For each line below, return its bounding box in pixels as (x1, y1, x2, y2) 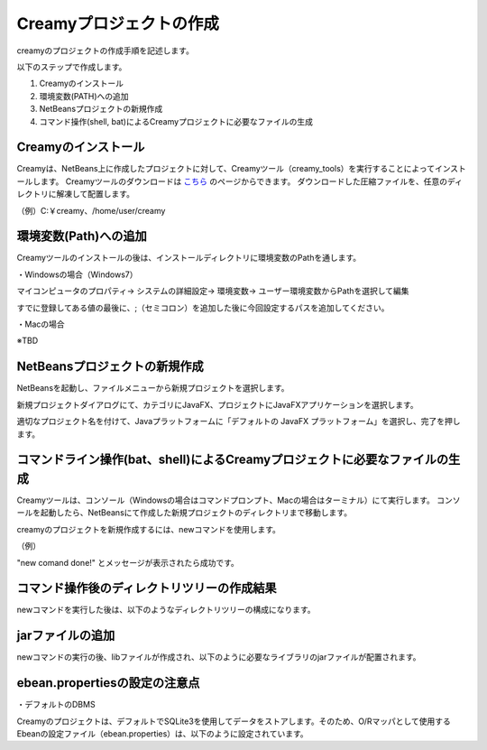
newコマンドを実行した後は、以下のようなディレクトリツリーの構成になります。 (16, 605, 316, 616)
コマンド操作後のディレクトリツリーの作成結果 (16, 580, 277, 596)
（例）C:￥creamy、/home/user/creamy (16, 205, 166, 216)
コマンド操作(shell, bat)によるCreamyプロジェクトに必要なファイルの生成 (39, 116, 313, 126)
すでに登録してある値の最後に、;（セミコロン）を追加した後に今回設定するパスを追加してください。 (16, 302, 390, 313)
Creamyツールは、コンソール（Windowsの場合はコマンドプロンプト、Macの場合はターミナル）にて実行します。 (16, 495, 435, 505)
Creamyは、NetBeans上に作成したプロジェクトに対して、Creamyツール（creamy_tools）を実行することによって (16, 163, 436, 174)
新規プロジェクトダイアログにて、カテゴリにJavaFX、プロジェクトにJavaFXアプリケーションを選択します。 (16, 399, 418, 410)
